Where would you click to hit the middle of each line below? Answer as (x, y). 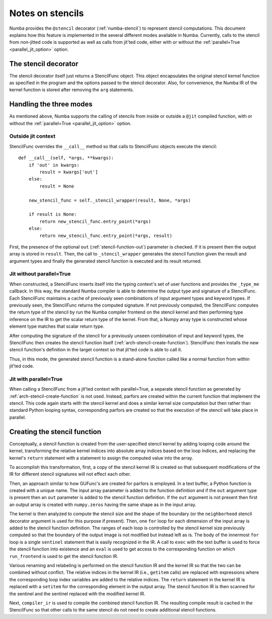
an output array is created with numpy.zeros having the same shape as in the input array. (103, 505)
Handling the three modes (51, 104)
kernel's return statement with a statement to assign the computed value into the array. (101, 458)
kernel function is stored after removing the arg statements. (72, 90)
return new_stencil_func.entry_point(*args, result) (106, 235)
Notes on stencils (47, 13)
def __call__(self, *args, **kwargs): (66, 158)
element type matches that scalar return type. (57, 326)
